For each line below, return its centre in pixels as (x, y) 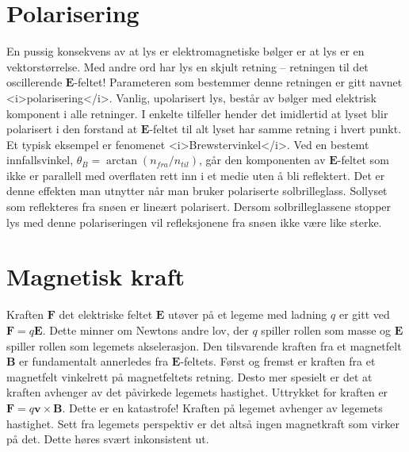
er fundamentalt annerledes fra (94, 361)
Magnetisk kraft (96, 276)
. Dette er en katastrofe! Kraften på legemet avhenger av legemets (222, 407)
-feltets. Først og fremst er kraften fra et (278, 361)
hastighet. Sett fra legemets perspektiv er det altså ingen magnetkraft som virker (203, 423)
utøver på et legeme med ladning (248, 314)
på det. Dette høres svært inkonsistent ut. (108, 439)
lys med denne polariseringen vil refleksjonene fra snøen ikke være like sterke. (194, 222)
